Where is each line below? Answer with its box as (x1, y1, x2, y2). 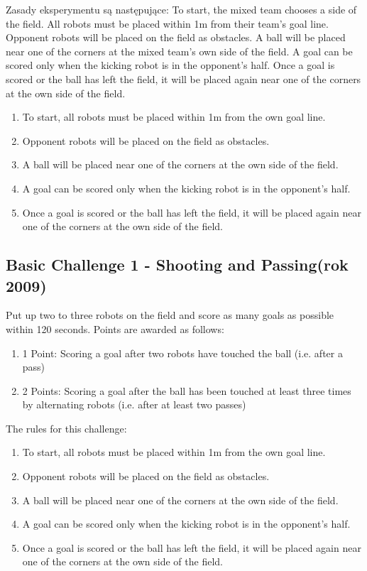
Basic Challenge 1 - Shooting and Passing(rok (6, 254, 349, 276)
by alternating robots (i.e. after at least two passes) (22, 397, 246, 412)
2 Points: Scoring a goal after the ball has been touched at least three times (22, 383, 351, 398)
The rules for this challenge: (6, 420, 127, 435)
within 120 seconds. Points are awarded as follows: (6, 321, 224, 336)
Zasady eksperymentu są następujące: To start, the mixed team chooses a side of (6, 2, 357, 16)
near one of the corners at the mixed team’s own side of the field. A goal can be (6, 43, 353, 58)
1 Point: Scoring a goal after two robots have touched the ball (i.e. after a (22, 345, 343, 360)
